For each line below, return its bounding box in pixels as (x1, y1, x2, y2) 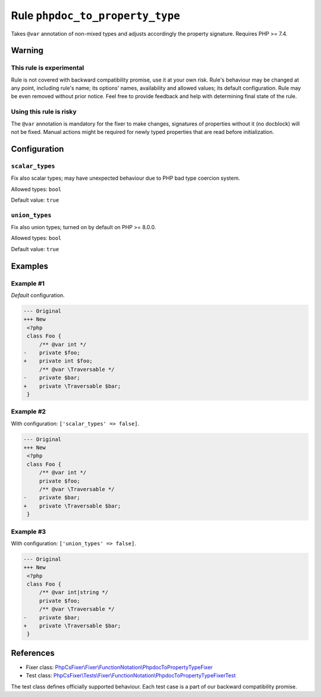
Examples (11, 261, 49, 271)
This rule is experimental (11, 64, 84, 72)
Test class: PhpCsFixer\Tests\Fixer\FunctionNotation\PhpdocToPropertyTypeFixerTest (26, 672, 236, 679)
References (11, 648, 55, 658)
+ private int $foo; (23, 358, 93, 364)
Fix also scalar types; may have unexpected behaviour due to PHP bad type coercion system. (11, 174, 240, 182)
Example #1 (11, 279, 45, 287)
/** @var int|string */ (39, 589, 109, 596)
